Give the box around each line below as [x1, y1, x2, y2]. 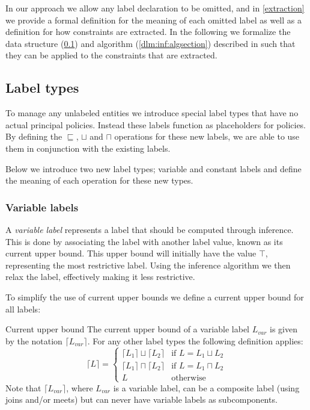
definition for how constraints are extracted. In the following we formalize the [5, 25, 291, 38]
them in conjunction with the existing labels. [5, 141, 171, 154]
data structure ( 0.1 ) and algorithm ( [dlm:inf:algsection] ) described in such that [5, 37, 296, 49]
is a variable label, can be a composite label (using [113, 381, 300, 394]
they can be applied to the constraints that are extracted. [5, 49, 217, 61]
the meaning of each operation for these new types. [5, 174, 193, 187]
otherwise [171, 373, 206, 382]
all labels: [5, 302, 41, 315]
